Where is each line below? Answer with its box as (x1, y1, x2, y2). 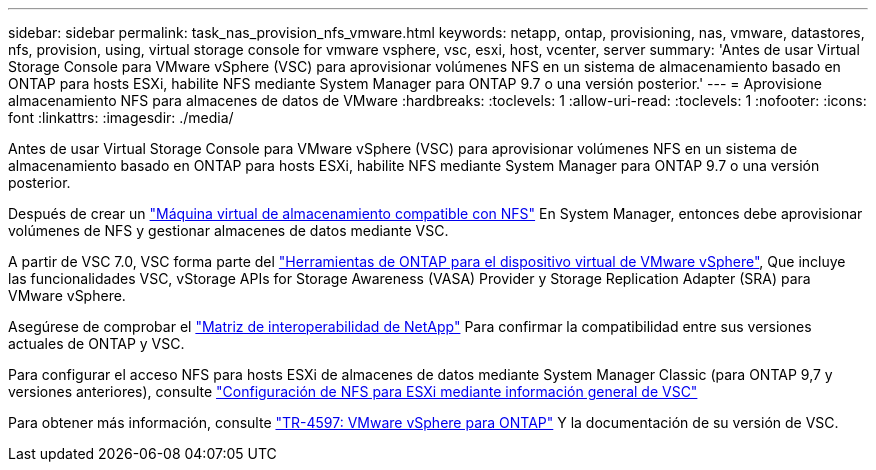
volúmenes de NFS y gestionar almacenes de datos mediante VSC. (8, 222, 449, 239)
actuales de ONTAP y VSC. (8, 335, 185, 352)
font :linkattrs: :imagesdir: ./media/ (8, 109, 234, 126)
